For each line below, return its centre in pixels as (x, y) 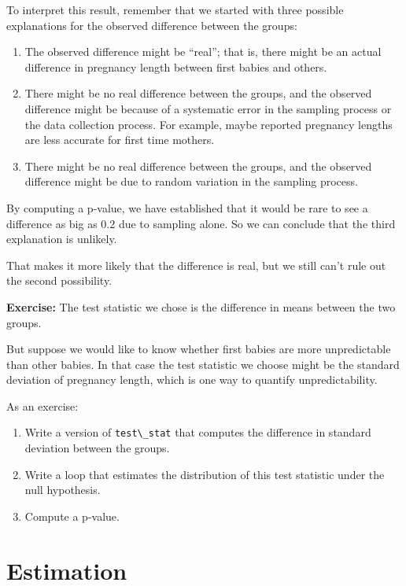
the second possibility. (59, 280)
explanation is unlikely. (62, 239)
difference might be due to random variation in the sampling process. (191, 181)
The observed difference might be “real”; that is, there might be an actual (203, 52)
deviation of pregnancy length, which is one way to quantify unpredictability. (192, 380)
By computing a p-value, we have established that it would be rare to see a (187, 207)
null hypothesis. (63, 490)
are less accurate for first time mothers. (120, 140)
